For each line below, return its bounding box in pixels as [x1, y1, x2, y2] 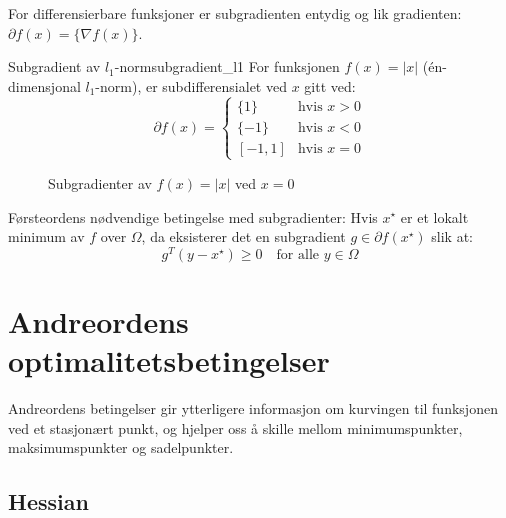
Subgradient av [8, 56, 101, 77]
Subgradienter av [48, 172, 152, 193]
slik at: [431, 226, 474, 247]
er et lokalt [400, 206, 469, 227]
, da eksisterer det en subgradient [141, 226, 346, 247]
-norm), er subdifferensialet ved [95, 75, 287, 96]
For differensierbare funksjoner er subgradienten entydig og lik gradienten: [8, 3, 462, 23]
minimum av [8, 226, 85, 247]
